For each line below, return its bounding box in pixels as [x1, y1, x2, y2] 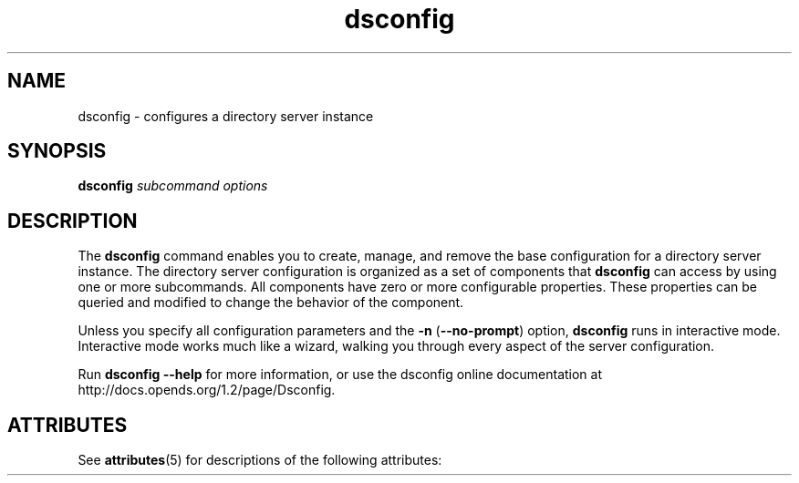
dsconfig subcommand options [78, 178, 268, 194]
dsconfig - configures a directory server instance [78, 108, 374, 124]
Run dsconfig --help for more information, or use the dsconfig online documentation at [78, 366, 603, 383]
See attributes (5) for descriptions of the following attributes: [78, 452, 442, 468]
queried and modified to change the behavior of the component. [78, 294, 464, 311]
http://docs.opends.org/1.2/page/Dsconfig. [78, 382, 336, 398]
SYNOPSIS [7, 139, 107, 163]
